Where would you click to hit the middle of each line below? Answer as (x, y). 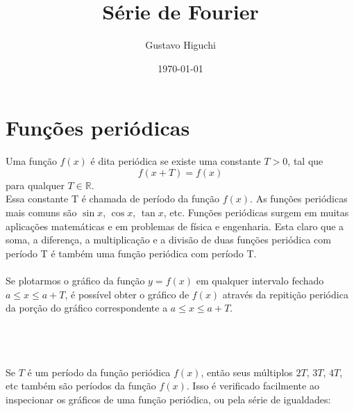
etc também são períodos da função (81, 386)
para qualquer (35, 185)
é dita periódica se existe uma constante (176, 161)
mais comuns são (41, 212)
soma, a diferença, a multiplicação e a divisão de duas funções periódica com (168, 240)
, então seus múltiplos (247, 372)
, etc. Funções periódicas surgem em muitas (256, 212)
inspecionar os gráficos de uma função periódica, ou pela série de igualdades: (168, 399)
